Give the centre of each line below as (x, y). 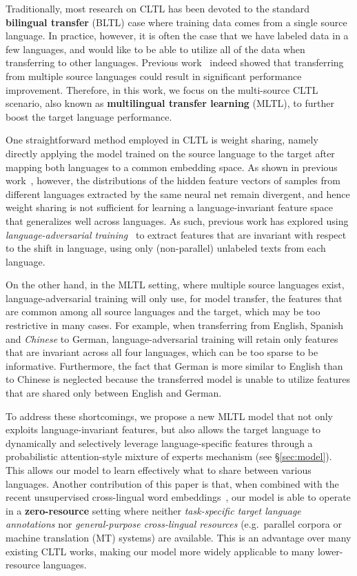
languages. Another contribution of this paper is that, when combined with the (172, 483)
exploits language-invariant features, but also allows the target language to (163, 429)
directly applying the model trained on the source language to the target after (170, 153)
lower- (330, 551)
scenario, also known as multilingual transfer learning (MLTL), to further (170, 103)
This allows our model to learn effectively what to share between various (159, 470)
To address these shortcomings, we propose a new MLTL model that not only (169, 416)
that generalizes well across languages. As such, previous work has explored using (177, 220)
